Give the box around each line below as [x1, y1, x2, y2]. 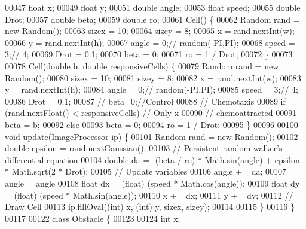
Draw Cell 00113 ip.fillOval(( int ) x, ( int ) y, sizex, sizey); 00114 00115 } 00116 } [5, 200, 295, 213]
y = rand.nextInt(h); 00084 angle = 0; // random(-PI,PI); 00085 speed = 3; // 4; [5, 83, 298, 96]
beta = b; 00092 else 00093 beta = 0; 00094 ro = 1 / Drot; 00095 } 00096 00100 [5, 118, 298, 130]
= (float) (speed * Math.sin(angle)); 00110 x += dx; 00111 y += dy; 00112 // [5, 188, 293, 201]
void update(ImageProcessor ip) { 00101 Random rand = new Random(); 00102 [5, 130, 298, 142]
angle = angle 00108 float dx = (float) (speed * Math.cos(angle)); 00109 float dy [5, 176, 300, 189]
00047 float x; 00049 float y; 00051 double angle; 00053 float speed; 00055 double [5, 1, 301, 13]
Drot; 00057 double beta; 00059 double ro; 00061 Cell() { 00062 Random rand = [5, 13, 300, 25]
